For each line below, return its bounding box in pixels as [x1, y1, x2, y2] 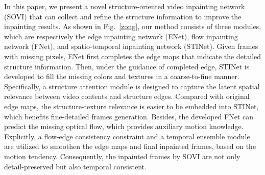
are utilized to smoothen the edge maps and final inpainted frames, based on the [4, 141, 256, 152]
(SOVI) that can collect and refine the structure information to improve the [4, 11, 242, 21]
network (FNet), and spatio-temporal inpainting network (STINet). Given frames [4, 41, 258, 52]
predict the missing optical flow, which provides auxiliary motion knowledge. [4, 121, 244, 132]
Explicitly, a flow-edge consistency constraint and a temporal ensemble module [4, 131, 250, 141]
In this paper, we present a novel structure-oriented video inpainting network [4, 1, 245, 11]
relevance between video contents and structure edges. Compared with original [4, 91, 250, 102]
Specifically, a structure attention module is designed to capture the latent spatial [4, 81, 260, 91]
